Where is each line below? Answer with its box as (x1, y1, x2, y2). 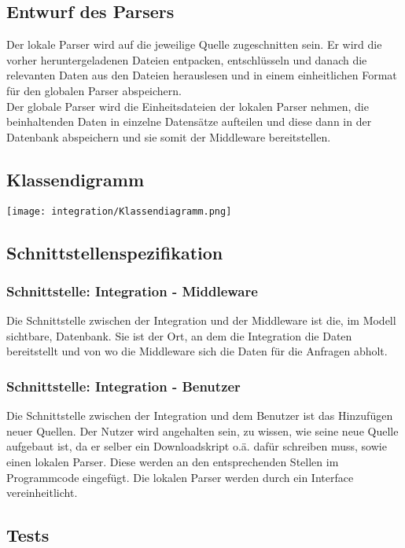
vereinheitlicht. (6, 484, 78, 501)
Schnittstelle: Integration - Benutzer (6, 376, 241, 395)
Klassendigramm (6, 167, 145, 191)
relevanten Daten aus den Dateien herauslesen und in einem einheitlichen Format (6, 67, 397, 83)
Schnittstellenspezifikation (6, 240, 223, 264)
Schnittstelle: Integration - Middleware (6, 281, 258, 300)
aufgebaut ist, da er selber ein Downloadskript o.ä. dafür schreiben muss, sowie (6, 438, 387, 454)
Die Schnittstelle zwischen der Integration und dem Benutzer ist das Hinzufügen (6, 407, 393, 424)
